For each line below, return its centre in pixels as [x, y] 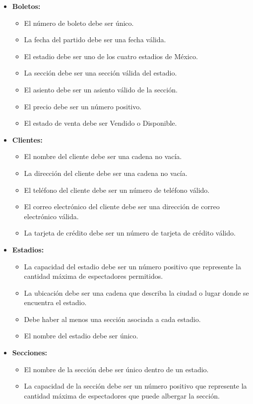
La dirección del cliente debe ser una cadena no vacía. [106, 173]
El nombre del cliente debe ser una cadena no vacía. [103, 156]
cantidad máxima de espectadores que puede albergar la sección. [122, 395]
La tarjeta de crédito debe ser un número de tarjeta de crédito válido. [130, 233]
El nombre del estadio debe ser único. [81, 336]
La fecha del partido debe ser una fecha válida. [95, 40]
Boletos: [26, 6]
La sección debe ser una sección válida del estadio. [100, 73]
